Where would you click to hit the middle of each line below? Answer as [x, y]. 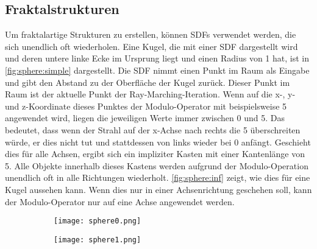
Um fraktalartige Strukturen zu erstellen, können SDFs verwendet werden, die [151, 34]
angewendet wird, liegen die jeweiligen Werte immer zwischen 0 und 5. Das [145, 118]
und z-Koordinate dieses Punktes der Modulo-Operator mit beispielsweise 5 [146, 106]
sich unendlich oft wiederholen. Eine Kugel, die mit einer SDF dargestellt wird [151, 46]
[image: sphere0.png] [98, 221]
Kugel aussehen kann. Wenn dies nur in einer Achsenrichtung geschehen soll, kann [158, 189]
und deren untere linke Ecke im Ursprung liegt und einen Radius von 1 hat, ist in [157, 58]
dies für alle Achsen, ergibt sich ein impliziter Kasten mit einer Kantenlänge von [155, 154]
